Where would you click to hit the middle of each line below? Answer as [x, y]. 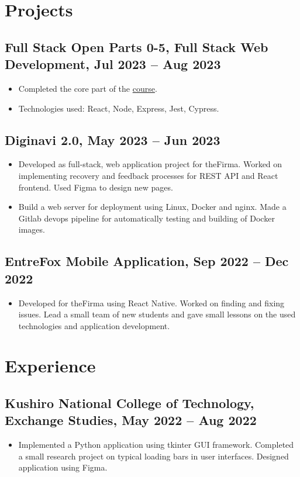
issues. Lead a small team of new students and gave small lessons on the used [157, 314]
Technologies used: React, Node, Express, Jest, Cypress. [119, 108]
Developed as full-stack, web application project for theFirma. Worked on [150, 164]
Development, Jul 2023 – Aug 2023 [113, 64]
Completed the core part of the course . [88, 88]
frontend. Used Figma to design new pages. [96, 187]
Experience [50, 366]
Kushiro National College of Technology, [130, 403]
